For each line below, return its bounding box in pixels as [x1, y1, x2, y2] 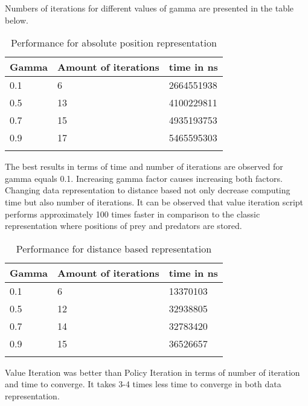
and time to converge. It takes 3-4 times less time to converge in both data [5, 378, 281, 390]
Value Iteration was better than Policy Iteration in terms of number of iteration [5, 366, 300, 378]
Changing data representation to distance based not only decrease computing [5, 184, 290, 196]
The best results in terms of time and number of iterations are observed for [5, 160, 283, 173]
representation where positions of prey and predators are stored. [5, 219, 242, 232]
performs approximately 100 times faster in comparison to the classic [5, 207, 260, 220]
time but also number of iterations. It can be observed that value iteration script [5, 195, 304, 208]
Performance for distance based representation [16, 241, 212, 256]
